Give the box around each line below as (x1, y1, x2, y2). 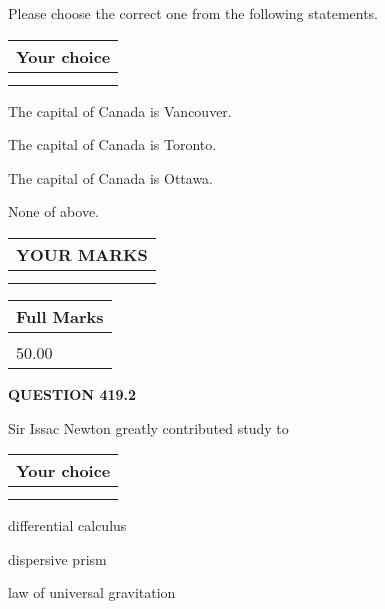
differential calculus (8, 515, 127, 536)
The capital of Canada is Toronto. (8, 134, 217, 155)
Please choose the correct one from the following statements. (8, 3, 379, 23)
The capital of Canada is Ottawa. (8, 167, 214, 188)
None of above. (8, 201, 99, 222)
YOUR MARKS (16, 242, 148, 266)
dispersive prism (8, 548, 107, 569)
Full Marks (16, 304, 104, 328)
